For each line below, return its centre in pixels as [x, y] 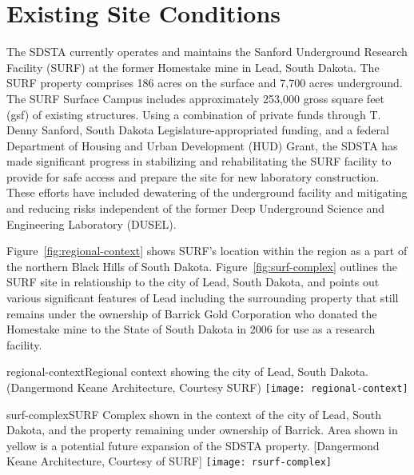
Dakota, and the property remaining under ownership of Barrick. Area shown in [202, 430]
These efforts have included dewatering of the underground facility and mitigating [207, 192]
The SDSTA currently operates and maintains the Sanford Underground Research [207, 52]
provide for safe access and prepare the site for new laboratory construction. [193, 176]
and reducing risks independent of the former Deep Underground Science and [196, 208]
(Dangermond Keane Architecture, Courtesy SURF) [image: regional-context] [207, 387]
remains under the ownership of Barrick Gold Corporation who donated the [192, 313]
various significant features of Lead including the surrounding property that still [203, 298]
